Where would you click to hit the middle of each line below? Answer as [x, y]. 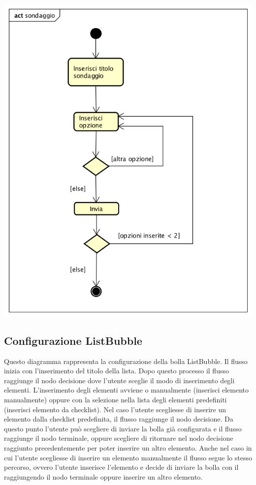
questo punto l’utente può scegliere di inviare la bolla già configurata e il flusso [123, 428]
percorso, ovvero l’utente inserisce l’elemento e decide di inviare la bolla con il [121, 467]
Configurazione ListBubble [73, 340]
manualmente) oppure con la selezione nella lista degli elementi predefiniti [115, 399]
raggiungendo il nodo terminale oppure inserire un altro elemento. [103, 476]
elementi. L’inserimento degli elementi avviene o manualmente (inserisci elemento [127, 390]
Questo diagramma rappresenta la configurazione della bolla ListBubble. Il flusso [126, 361]
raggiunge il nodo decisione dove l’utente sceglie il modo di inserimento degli [119, 380]
